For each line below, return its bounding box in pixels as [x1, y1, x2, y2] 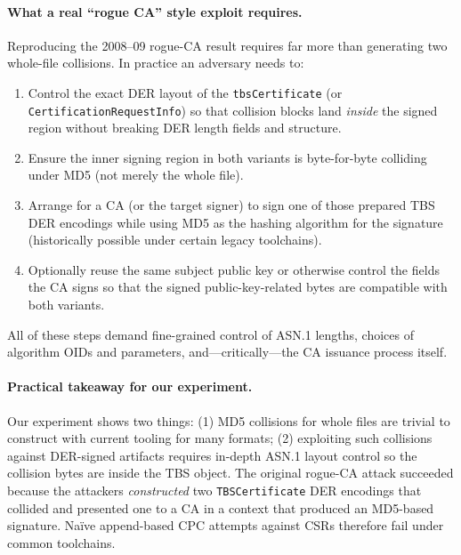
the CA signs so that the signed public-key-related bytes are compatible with [28, 277, 448, 296]
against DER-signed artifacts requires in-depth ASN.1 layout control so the [7, 446, 417, 464]
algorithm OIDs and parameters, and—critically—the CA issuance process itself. [7, 342, 448, 361]
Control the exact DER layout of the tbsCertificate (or [28, 83, 343, 101]
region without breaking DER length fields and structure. [28, 118, 342, 137]
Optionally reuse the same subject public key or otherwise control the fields [28, 260, 440, 278]
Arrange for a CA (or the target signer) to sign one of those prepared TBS [28, 196, 435, 214]
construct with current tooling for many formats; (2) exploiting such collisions [7, 429, 433, 447]
